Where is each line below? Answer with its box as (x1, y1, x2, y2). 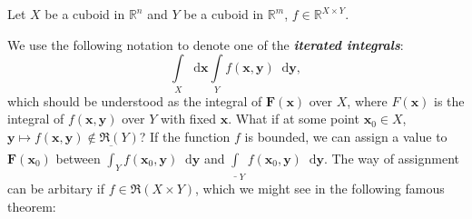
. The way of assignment (323, 148, 460, 167)
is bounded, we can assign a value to (244, 126, 447, 145)
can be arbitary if (7, 179, 105, 198)
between (55, 148, 101, 167)
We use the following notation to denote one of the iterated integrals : (7, 35, 404, 54)
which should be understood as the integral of (7, 91, 262, 110)
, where (347, 91, 388, 110)
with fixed (160, 109, 217, 128)
